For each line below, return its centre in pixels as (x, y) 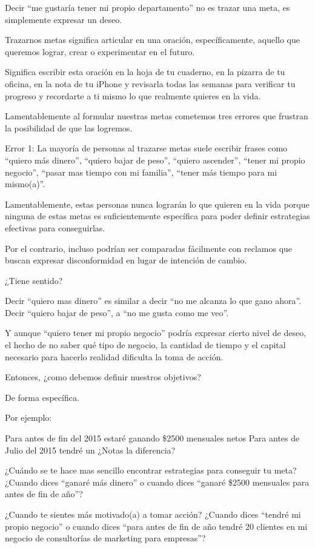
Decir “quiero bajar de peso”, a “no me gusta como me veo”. (117, 312)
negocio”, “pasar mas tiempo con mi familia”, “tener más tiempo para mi (141, 172)
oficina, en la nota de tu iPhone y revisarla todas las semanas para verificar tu (150, 83)
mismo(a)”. (25, 184)
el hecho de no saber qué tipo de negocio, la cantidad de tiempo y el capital (145, 345)
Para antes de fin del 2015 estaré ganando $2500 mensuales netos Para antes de (152, 438)
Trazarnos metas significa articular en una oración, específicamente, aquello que (152, 40)
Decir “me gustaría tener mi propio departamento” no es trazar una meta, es (148, 7)
